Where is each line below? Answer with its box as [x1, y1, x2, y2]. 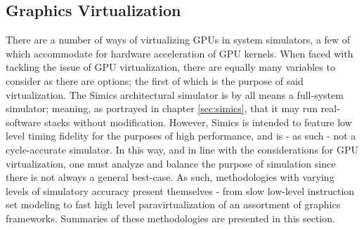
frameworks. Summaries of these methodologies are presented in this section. [6, 210, 335, 225]
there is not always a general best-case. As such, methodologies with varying [6, 170, 334, 184]
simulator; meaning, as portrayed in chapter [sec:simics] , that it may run [6, 101, 318, 116]
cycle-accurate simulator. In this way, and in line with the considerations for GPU [6, 142, 359, 156]
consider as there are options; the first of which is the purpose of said [6, 73, 304, 88]
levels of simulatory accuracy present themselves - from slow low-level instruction [6, 183, 355, 198]
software [6, 114, 41, 129]
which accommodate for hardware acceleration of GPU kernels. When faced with [6, 46, 353, 60]
